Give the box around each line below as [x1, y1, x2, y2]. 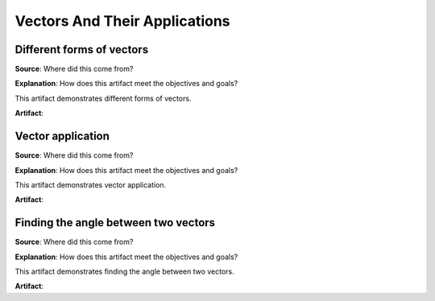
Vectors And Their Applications [14, 12, 230, 30]
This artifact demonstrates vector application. [14, 179, 167, 189]
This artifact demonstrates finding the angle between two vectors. [14, 266, 235, 276]
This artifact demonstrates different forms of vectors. [14, 93, 192, 103]
